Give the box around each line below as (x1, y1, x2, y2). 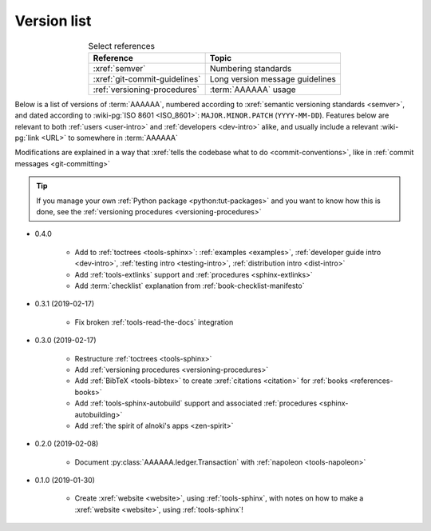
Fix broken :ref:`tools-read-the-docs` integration (74, 317, 234, 327)
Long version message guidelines (209, 73, 337, 84)
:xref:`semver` (93, 62, 146, 74)
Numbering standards (209, 62, 292, 74)
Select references (88, 40, 156, 51)
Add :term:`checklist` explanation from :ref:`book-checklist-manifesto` (74, 281, 305, 290)
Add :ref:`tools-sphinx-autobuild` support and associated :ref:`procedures (74, 398, 318, 408)
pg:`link (14, 133, 40, 143)
